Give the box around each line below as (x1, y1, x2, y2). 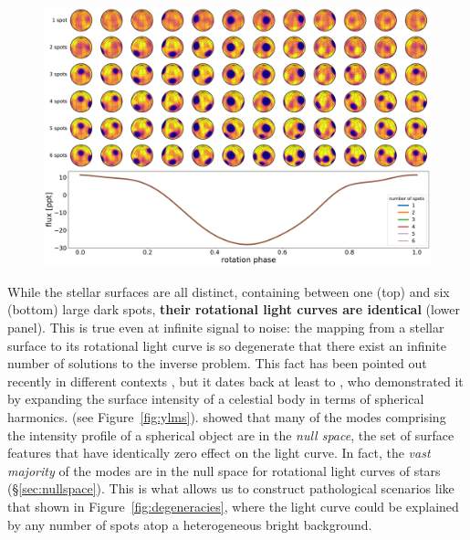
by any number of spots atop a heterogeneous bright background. (7, 514, 372, 534)
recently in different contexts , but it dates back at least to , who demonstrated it (7, 371, 464, 390)
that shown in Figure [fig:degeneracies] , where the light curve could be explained (7, 496, 459, 515)
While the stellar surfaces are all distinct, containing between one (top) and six (7, 281, 450, 301)
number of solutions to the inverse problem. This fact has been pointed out (7, 354, 427, 373)
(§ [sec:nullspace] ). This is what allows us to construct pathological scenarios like (7, 479, 454, 498)
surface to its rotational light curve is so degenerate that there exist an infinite (7, 335, 446, 355)
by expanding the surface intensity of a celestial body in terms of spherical (7, 389, 424, 408)
